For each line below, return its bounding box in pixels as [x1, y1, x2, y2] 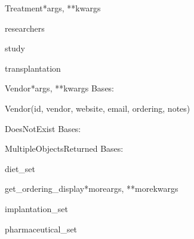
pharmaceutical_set [5, 222, 78, 235]
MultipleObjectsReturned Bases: [5, 142, 124, 155]
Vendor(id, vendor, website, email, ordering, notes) [5, 102, 190, 114]
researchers [5, 22, 45, 34]
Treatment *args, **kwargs [5, 2, 101, 14]
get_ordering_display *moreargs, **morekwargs [5, 182, 178, 195]
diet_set [5, 162, 36, 174]
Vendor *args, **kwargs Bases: [5, 82, 115, 94]
